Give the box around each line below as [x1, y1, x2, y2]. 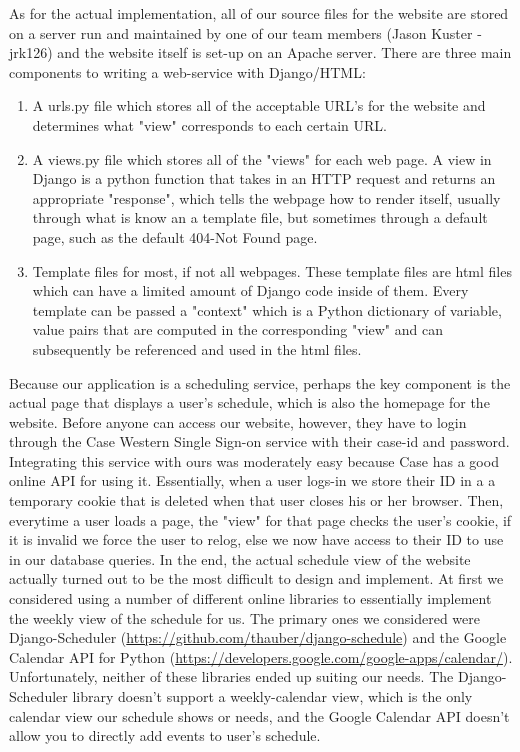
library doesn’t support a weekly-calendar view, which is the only [72, 686, 473, 706]
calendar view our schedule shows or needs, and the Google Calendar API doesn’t [9, 705, 510, 726]
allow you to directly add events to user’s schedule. [9, 725, 321, 746]
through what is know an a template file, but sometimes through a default [32, 207, 488, 228]
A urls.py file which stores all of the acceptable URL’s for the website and [32, 95, 486, 116]
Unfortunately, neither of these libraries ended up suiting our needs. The [9, 666, 454, 687]
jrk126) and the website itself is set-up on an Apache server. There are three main [9, 42, 512, 63]
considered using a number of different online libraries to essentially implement [9, 588, 492, 609]
